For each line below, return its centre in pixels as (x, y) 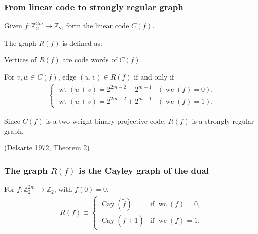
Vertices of (21, 60)
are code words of (90, 60)
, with (63, 189)
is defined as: (82, 42)
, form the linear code (96, 26)
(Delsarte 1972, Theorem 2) (47, 148)
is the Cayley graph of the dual (144, 170)
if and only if (154, 76)
